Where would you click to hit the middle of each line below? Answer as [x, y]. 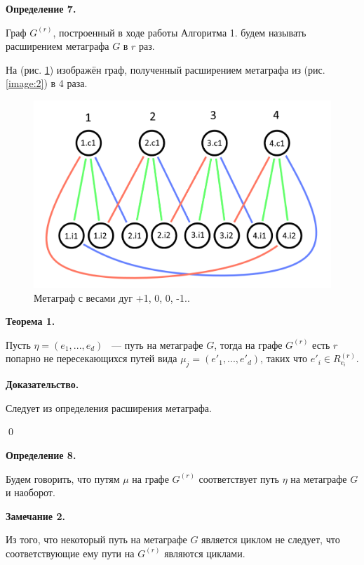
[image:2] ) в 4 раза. [47, 83]
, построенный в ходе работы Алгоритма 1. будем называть [180, 32]
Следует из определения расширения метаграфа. [109, 407]
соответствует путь [239, 478]
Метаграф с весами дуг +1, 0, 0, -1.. [112, 297]
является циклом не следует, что [271, 539]
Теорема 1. [31, 321]
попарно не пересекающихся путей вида [92, 358]
